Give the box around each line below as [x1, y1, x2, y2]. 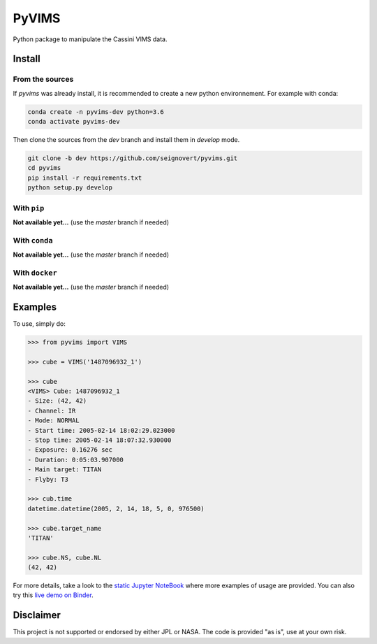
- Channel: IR [27, 406, 76, 415]
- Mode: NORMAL [27, 417, 80, 424]
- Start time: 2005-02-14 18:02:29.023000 [27, 427, 175, 434]
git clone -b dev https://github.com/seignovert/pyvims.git [27, 155, 238, 162]
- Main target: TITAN [27, 466, 102, 473]
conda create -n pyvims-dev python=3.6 [27, 108, 164, 115]
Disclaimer [13, 609, 61, 622]
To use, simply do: [13, 320, 66, 328]
